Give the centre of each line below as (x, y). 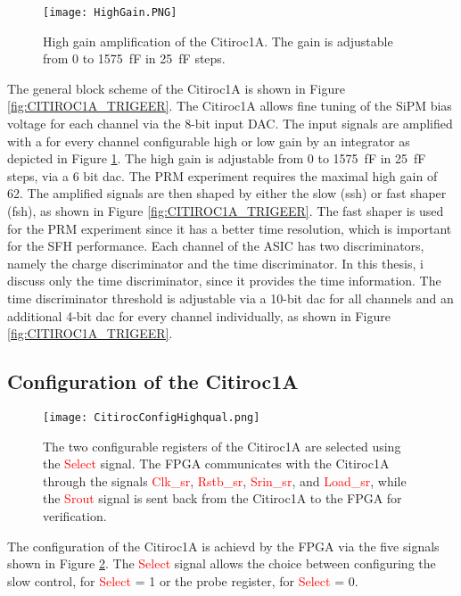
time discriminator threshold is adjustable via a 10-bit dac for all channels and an (230, 298)
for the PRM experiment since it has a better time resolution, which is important (230, 228)
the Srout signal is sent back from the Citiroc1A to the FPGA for (222, 498)
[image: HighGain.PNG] (110, 12)
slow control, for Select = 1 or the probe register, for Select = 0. (183, 580)
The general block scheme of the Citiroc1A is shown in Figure (176, 88)
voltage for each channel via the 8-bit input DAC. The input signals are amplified (230, 124)
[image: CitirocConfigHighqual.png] (152, 417)
